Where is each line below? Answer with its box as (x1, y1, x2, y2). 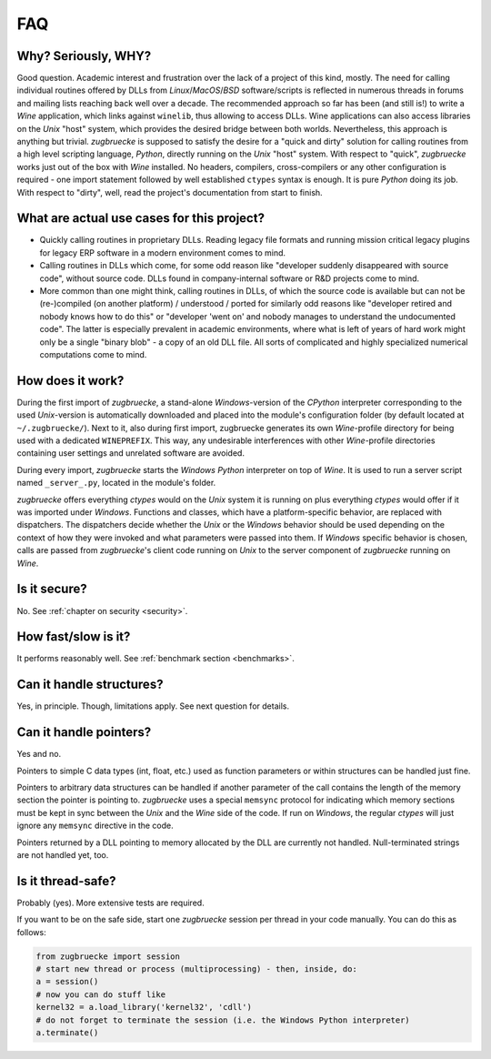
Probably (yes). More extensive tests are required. (16, 897, 205, 908)
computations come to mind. (39, 349, 147, 359)
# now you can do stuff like (35, 989, 166, 1000)
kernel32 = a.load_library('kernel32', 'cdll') (35, 1002, 252, 1013)
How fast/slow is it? (16, 629, 131, 645)
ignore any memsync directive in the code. (16, 820, 175, 832)
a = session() (35, 976, 99, 987)
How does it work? (16, 373, 125, 388)
